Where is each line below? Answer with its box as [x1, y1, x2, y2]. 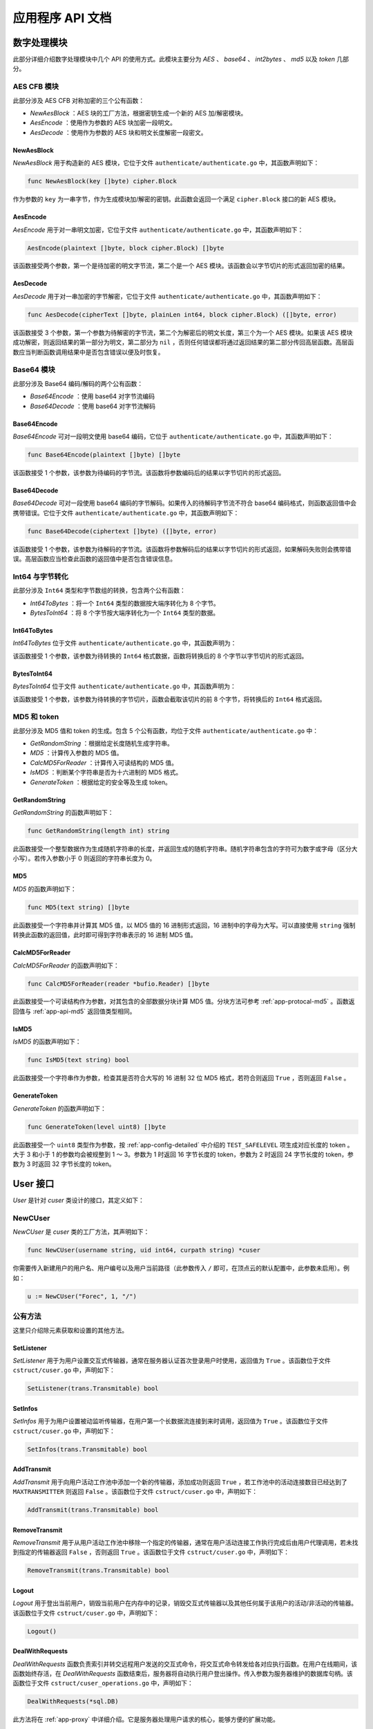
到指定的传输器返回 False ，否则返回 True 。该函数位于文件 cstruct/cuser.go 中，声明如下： [12, 1548, 290, 1556]
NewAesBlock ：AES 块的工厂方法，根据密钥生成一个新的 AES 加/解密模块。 [30, 109, 247, 117]
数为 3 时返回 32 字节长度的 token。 [12, 1160, 115, 1168]
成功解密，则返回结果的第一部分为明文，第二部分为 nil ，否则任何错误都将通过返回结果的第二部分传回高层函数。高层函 [12, 338, 354, 346]
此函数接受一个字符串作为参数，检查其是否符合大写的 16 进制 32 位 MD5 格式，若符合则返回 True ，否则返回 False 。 [12, 1074, 350, 1082]
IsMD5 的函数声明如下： [12, 1037, 82, 1046]
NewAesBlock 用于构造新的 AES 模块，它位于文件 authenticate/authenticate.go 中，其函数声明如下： [12, 159, 320, 167]
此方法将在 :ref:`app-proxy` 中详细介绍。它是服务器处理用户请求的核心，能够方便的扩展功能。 [12, 1715, 280, 1723]
